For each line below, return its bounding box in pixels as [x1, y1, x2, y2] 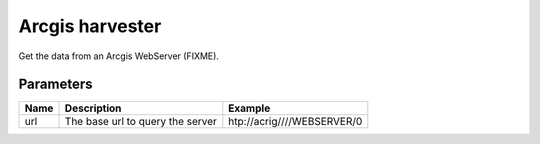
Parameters [18, 76, 93, 93]
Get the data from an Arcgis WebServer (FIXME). [18, 50, 220, 62]
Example [228, 101, 271, 115]
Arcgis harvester [18, 15, 162, 37]
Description [64, 101, 122, 115]
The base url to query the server [64, 115, 217, 129]
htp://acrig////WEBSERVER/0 [228, 115, 363, 129]
